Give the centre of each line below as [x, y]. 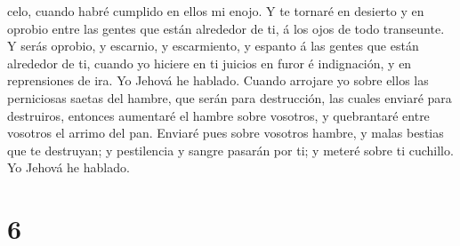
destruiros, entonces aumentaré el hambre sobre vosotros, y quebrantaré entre [218, 115]
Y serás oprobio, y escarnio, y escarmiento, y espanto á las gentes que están [213, 46]
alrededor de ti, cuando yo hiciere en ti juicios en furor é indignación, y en [210, 63]
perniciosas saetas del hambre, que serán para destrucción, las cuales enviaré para [230, 97]
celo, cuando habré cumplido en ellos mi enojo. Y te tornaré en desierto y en [216, 11]
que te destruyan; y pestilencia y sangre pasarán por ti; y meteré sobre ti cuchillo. [230, 150]
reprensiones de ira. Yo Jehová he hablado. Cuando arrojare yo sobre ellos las [218, 80]
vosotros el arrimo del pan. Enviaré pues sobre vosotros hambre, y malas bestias [226, 133]
